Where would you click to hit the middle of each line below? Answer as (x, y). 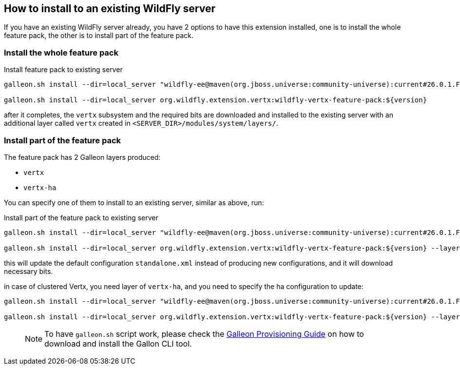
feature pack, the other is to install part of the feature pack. (99, 36)
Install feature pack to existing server (63, 70)
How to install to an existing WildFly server (110, 9)
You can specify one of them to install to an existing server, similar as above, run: (134, 202)
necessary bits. (29, 271)
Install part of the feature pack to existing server (81, 217)
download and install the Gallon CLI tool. (118, 343)
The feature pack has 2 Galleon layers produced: (82, 157)
